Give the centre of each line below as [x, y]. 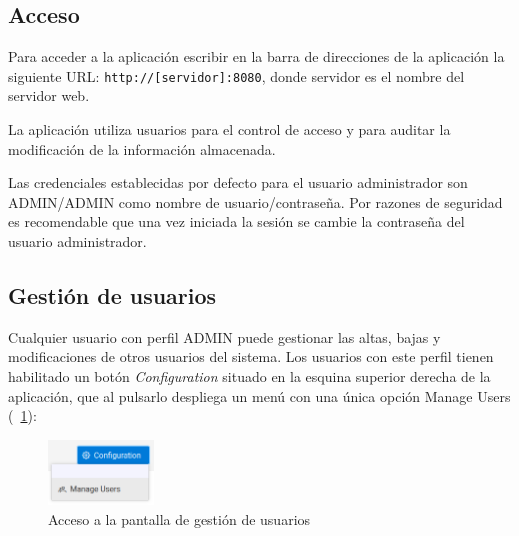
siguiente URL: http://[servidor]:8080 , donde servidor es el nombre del [236, 75]
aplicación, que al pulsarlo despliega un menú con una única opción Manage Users [259, 395]
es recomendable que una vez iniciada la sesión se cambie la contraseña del [236, 221]
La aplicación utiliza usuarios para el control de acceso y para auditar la [229, 129]
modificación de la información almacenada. [142, 148]
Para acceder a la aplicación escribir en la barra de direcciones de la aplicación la [256, 56]
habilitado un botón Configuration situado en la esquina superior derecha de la [249, 376]
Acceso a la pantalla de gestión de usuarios [179, 518]
